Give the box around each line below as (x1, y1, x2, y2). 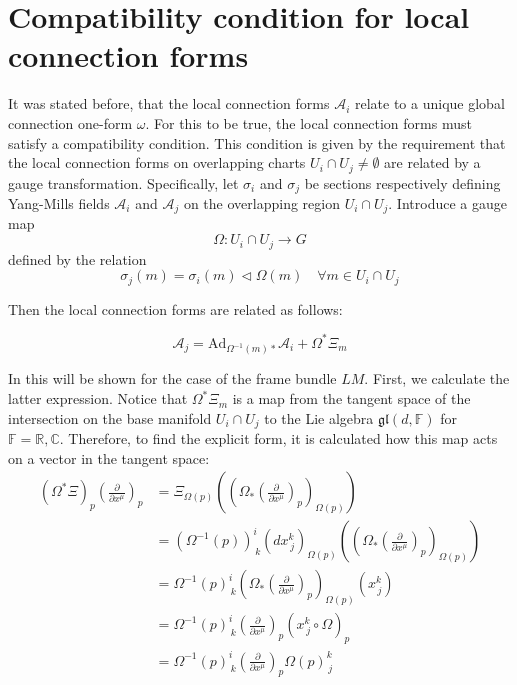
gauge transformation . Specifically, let (8, 172, 239, 193)
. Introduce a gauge (388, 193, 507, 213)
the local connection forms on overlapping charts (8, 152, 306, 173)
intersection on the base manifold (8, 407, 212, 428)
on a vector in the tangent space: (8, 447, 210, 468)
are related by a (384, 152, 481, 173)
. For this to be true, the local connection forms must (145, 112, 472, 133)
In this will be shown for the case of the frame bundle (8, 368, 337, 389)
